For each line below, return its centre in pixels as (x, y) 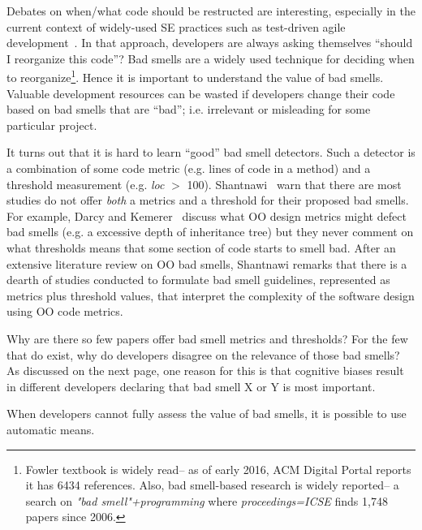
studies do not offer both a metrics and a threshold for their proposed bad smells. (208, 200)
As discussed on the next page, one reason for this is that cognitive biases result (205, 371)
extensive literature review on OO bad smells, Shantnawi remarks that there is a (207, 263)
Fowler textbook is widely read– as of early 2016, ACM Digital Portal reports (218, 469)
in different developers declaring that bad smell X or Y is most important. (191, 386)
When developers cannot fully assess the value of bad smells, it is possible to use (207, 414)
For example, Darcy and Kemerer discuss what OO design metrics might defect (207, 215)
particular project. (52, 125)
